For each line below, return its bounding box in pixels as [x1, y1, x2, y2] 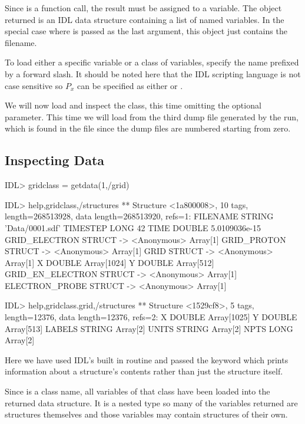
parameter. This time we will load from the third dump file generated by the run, [5, 110, 299, 123]
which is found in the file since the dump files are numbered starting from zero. [5, 122, 291, 134]
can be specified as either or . [77, 79, 183, 91]
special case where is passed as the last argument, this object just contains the [5, 25, 287, 37]
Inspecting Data [5, 151, 105, 169]
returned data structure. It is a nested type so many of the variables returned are [5, 396, 298, 409]
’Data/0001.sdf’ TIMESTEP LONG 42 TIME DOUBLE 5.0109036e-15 [5, 221, 261, 234]
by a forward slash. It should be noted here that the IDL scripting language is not [5, 67, 301, 80]
